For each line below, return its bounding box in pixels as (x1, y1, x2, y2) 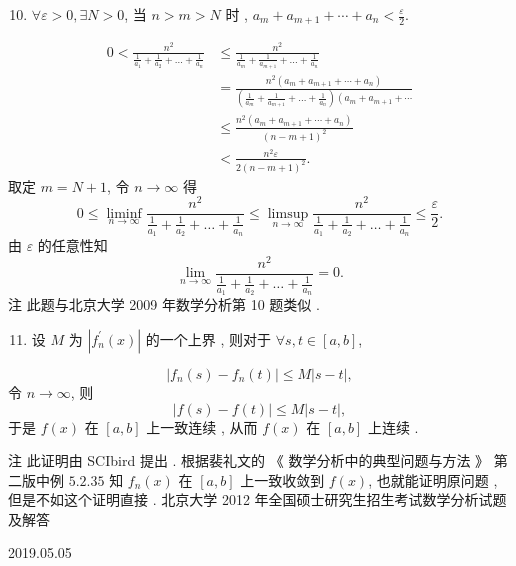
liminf (106, 206, 142, 221)
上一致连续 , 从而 (146, 416, 258, 437)
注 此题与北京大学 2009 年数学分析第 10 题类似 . (8, 294, 320, 315)
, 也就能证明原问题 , (368, 469, 498, 490)
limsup (267, 206, 309, 221)
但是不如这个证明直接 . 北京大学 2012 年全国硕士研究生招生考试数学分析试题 (8, 489, 507, 510)
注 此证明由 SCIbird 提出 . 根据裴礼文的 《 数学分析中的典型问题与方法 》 (8, 450, 490, 471)
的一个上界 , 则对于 (145, 328, 272, 349)
